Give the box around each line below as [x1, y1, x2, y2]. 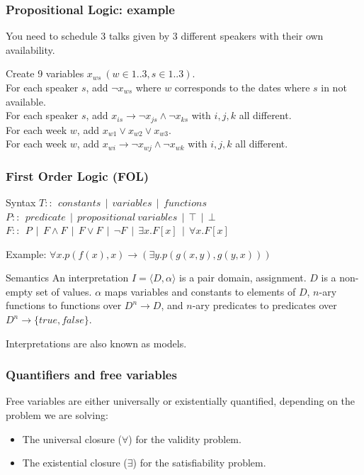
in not [321, 80, 347, 94]
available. [6, 94, 46, 108]
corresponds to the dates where [174, 80, 310, 94]
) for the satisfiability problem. [132, 455, 266, 470]
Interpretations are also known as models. [6, 335, 187, 350]
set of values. [35, 284, 92, 298]
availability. [6, 42, 55, 57]
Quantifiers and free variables [6, 366, 177, 384]
